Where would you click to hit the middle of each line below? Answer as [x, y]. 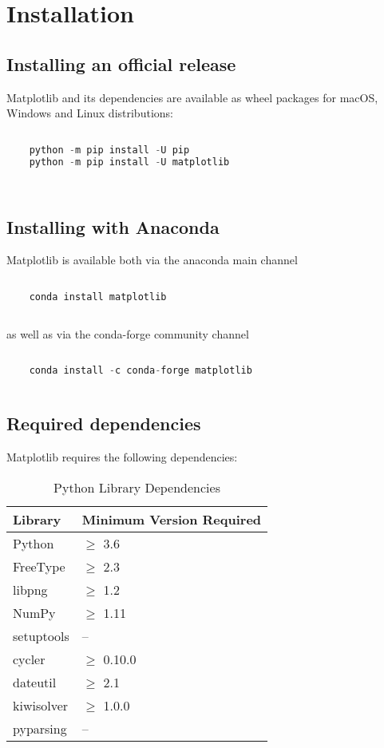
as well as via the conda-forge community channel [128, 333]
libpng [30, 589]
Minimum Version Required [172, 519]
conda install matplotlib [98, 297]
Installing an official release [121, 63]
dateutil [35, 682]
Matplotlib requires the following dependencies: [122, 456]
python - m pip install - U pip [109, 150]
